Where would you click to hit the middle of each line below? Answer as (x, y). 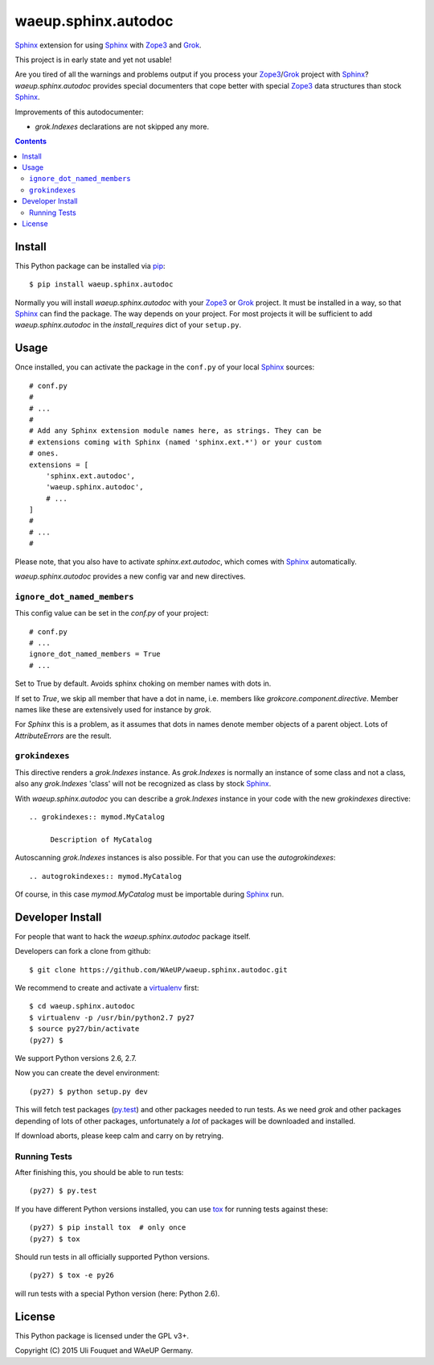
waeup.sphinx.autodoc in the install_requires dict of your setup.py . (128, 325)
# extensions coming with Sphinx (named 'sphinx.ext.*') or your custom (175, 442)
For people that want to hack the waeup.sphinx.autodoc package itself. (133, 936)
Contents (31, 142)
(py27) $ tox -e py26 (72, 1275)
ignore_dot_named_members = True (95, 654)
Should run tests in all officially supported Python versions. (113, 1257)
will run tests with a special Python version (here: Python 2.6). (117, 1293)
